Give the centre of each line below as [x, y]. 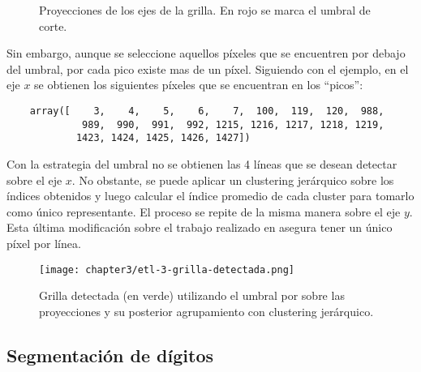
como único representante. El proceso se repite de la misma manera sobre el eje [204, 211]
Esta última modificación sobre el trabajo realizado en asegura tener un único [200, 227]
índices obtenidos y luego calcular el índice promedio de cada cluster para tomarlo [210, 196]
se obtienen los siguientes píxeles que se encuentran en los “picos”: [199, 85]
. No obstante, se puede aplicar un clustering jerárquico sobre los [233, 180]
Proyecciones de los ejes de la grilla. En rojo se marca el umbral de [205, 10]
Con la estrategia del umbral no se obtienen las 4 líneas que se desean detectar [202, 163]
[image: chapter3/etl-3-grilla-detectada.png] [167, 269]
